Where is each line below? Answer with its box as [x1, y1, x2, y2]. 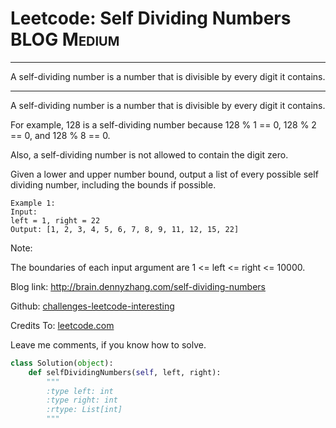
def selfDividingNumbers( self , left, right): [28, 367, 222, 377]
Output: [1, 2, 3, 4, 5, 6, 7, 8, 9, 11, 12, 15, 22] [10, 224, 240, 234]
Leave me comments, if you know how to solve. [10, 338, 207, 351]
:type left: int [46, 386, 114, 396]
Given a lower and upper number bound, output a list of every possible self [10, 168, 319, 180]
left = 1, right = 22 [10, 215, 101, 226]
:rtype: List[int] [46, 405, 123, 415]
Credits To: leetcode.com [10, 319, 115, 331]
